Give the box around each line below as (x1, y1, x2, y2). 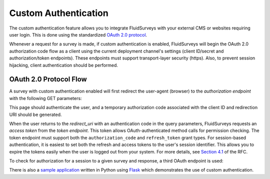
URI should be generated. (9, 111, 62, 117)
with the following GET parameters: (9, 95, 82, 101)
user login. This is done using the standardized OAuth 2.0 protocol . (9, 31, 147, 37)
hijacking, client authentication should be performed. (9, 62, 118, 68)
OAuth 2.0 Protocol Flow (9, 75, 87, 83)
